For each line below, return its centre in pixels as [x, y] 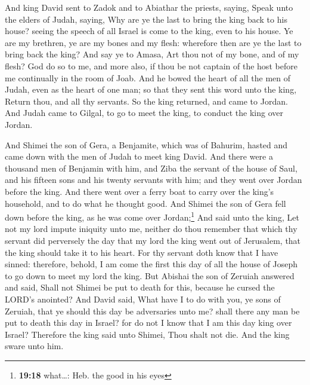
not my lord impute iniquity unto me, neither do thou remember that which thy [151, 229]
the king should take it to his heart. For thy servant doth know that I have [142, 252]
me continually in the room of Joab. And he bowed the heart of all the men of [148, 77]
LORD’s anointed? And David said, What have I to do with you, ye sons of [143, 299]
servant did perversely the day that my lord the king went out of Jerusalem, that [153, 240]
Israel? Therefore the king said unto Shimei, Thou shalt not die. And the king [147, 334]
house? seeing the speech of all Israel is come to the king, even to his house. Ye [149, 31]
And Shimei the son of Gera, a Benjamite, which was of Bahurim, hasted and [146, 144]
